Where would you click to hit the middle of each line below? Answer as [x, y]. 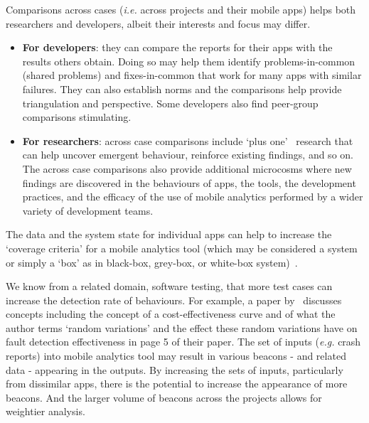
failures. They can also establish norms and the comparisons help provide [182, 89]
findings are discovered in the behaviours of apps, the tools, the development [189, 182]
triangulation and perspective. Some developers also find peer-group [170, 103]
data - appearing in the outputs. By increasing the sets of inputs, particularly [175, 369]
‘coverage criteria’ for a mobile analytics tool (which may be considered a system [182, 248]
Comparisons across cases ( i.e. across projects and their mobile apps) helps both [181, 9]
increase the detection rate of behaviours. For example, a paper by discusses [174, 300]
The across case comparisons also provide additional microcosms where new [187, 168]
